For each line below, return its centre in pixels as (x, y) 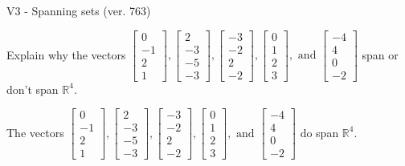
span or (380, 54)
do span (319, 132)
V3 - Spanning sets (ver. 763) (79, 10)
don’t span (33, 89)
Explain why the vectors (66, 54)
